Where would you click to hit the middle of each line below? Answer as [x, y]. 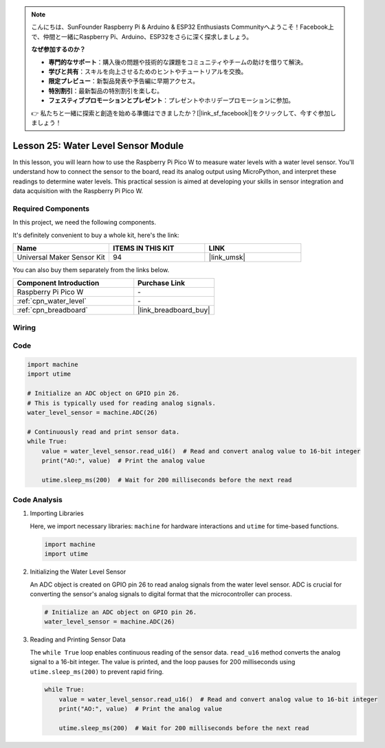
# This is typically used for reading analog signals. [121, 403]
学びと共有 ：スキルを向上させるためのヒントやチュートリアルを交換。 [148, 71]
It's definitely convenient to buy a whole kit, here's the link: [96, 235]
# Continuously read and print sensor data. [103, 432]
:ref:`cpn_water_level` [52, 301]
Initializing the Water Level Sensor [78, 572]
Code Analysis [38, 500]
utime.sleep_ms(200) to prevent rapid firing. [97, 671]
